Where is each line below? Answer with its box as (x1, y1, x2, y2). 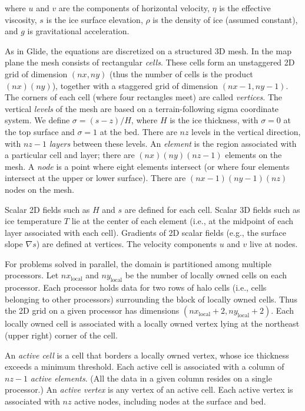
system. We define (5, 114, 70, 126)
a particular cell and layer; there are (5, 149, 135, 161)
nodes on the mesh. (5, 183, 74, 195)
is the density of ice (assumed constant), (152, 13, 298, 25)
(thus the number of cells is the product (110, 67, 253, 80)
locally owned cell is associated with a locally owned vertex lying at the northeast (5, 317, 300, 330)
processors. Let (5, 269, 59, 281)
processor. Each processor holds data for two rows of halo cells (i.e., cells (5, 281, 267, 294)
